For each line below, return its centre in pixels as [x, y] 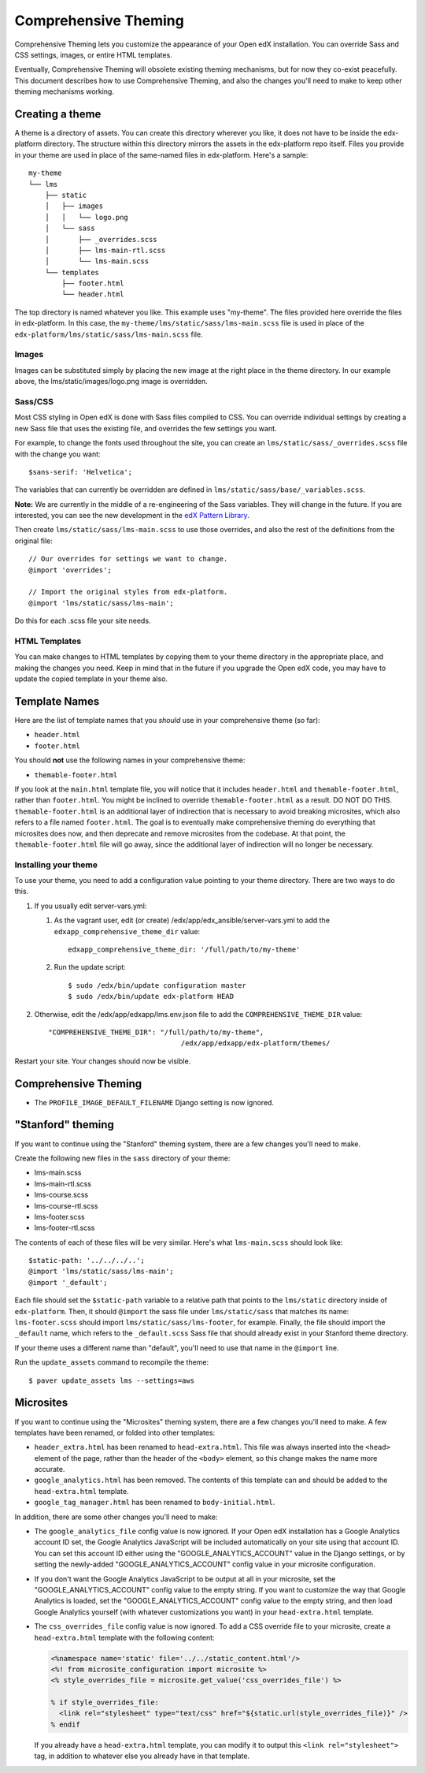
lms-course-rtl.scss [66, 1205]
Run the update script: [90, 967]
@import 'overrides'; [70, 570]
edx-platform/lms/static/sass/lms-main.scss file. [109, 334]
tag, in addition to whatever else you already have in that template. [142, 1756]
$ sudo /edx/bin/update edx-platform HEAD [151, 996]
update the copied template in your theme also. [91, 679]
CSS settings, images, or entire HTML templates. [93, 54]
